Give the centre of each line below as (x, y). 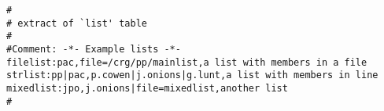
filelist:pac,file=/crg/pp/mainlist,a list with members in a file (187, 62)
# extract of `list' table (77, 23)
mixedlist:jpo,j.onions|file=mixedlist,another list (147, 88)
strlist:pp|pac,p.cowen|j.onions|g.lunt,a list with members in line (192, 75)
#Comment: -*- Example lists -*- (94, 49)
